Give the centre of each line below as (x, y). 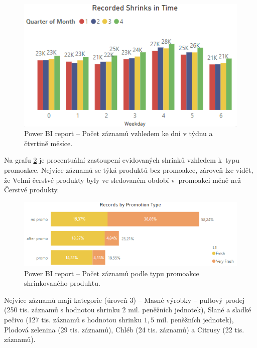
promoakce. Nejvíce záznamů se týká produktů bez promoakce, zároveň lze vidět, (129, 170)
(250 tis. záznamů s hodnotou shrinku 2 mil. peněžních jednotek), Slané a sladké (128, 310)
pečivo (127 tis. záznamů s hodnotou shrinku (73, 319)
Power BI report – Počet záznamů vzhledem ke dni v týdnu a (118, 133)
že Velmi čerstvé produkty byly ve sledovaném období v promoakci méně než (122, 180)
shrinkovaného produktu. (62, 283)
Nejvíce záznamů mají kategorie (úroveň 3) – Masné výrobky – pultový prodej (124, 300)
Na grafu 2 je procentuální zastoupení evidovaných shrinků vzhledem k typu (122, 160)
